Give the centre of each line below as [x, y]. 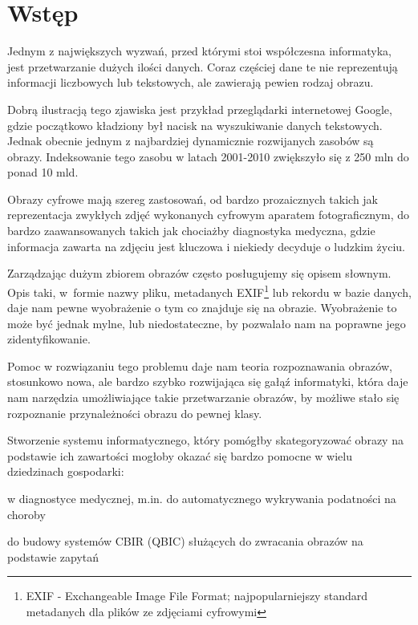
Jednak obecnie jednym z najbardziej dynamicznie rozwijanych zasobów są [191, 141]
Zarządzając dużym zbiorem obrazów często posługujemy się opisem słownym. [199, 273]
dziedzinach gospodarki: [66, 471]
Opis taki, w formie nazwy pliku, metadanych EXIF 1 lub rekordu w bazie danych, [209, 290]
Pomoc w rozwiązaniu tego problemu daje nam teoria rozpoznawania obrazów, [200, 365]
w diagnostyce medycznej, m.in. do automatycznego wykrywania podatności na [202, 499]
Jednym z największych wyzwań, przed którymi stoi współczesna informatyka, [199, 51]
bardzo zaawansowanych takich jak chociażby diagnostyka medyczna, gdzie [191, 231]
